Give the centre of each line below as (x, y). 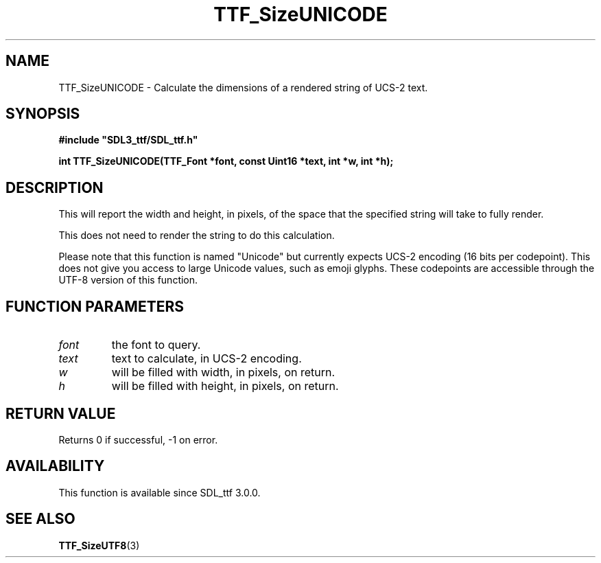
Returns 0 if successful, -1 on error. (138, 439)
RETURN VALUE (61, 413)
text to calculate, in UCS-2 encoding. (207, 359)
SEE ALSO (40, 519)
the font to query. (156, 345)
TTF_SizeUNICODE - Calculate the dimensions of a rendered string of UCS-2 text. (243, 87)
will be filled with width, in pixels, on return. (223, 372)
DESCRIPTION (55, 187)
